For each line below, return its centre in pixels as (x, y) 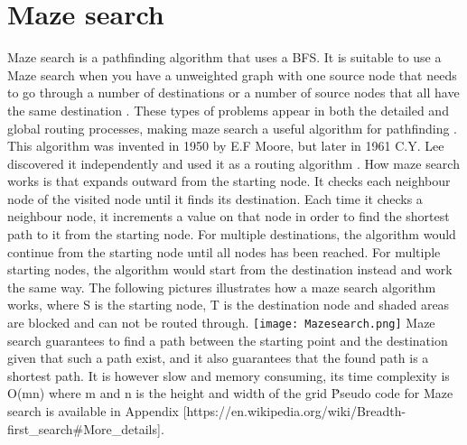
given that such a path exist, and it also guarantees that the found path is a (218, 358)
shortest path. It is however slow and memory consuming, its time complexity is (229, 375)
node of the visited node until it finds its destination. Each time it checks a (215, 198)
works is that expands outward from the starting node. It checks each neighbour (229, 181)
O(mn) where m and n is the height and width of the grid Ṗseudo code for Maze (230, 393)
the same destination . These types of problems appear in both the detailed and (228, 110)
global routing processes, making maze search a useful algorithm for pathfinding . (233, 128)
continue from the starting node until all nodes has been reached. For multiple (224, 251)
